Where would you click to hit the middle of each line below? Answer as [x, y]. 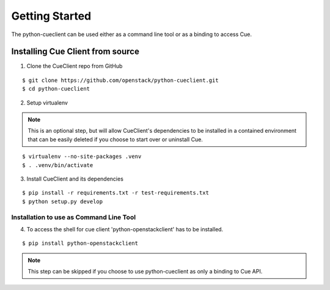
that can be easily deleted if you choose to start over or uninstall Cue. [115, 139]
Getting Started [51, 16]
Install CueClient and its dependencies [75, 179]
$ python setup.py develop [63, 201]
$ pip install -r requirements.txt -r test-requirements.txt [116, 193]
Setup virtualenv [47, 102]
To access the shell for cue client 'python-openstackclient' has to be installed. [125, 229]
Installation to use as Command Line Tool [74, 217]
